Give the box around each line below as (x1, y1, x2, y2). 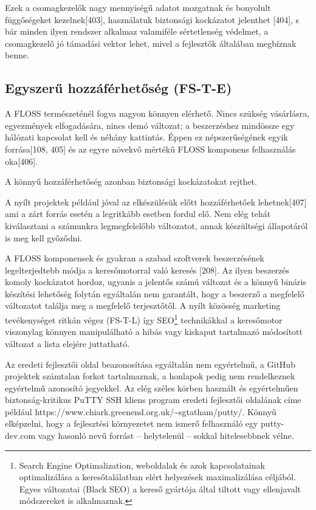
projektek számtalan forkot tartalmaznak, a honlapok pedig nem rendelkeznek (5, 370, 295, 382)
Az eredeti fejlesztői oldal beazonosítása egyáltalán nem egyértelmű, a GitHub (5, 357, 295, 370)
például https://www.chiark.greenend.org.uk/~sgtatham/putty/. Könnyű (5, 405, 276, 418)
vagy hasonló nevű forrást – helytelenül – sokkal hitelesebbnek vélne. (38, 429, 294, 442)
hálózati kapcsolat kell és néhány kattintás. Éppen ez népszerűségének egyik (5, 131, 288, 143)
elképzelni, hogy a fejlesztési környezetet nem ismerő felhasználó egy (5, 417, 258, 430)
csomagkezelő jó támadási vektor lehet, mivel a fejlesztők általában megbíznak (5, 36, 297, 49)
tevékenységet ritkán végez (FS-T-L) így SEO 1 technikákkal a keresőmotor (5, 312, 283, 326)
